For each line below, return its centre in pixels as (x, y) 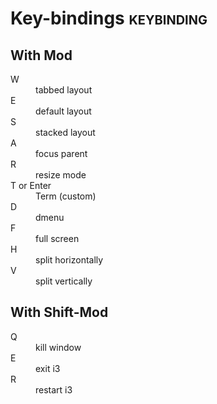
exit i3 (48, 368)
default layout (63, 111)
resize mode (61, 175)
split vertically (64, 281)
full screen (57, 238)
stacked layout (65, 132)
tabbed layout (64, 90)
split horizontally (69, 260)
